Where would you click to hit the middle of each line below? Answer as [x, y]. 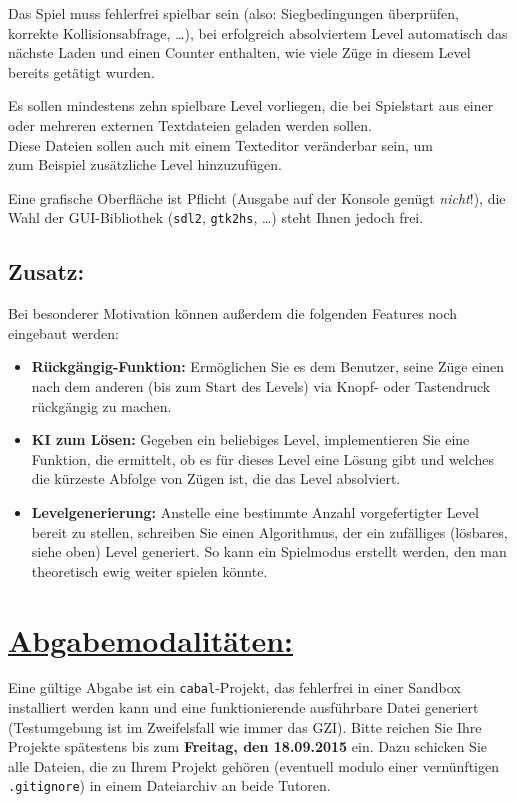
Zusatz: [46, 271]
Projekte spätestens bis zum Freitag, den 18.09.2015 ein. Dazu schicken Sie [247, 746]
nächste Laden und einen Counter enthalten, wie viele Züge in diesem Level [239, 52]
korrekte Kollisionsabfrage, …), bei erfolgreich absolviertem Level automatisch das [258, 32]
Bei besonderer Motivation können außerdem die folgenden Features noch [233, 313]
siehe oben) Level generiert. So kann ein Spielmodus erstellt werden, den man [269, 551]
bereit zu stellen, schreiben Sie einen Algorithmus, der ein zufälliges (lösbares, [269, 531]
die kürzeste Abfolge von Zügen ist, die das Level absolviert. [216, 478]
